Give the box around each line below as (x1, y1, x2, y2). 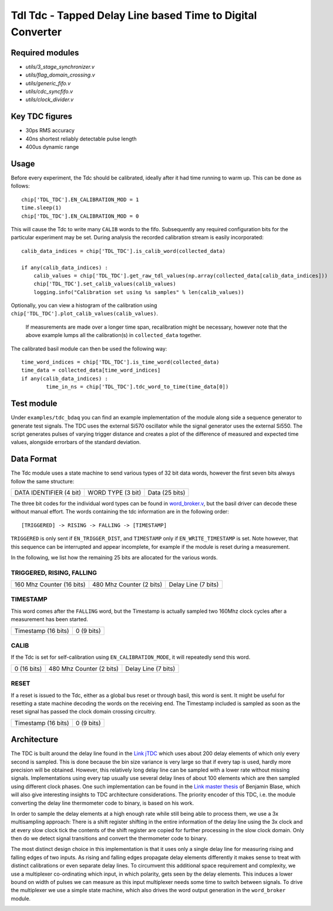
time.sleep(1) (21, 205, 62, 211)
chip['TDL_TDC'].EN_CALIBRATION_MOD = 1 (21, 196, 139, 203)
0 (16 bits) (14, 665, 42, 673)
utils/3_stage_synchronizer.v (25, 63, 95, 70)
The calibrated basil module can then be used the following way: (11, 345, 167, 352)
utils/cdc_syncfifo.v (25, 88, 73, 95)
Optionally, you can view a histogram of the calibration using (11, 302, 157, 309)
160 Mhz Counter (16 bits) (14, 580, 86, 589)
